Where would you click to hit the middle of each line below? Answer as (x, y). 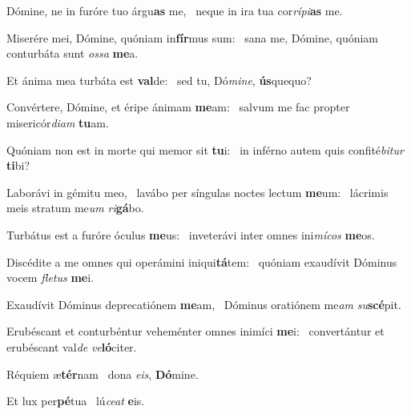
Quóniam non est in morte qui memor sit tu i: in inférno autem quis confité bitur (205, 149)
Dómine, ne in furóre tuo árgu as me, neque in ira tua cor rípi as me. (175, 10)
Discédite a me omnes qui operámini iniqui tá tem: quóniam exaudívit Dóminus (202, 261)
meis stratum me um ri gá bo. (75, 208)
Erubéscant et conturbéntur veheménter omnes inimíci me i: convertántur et (195, 331)
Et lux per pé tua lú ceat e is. (76, 401)
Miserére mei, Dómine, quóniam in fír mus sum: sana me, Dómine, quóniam (193, 37)
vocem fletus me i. (50, 277)
